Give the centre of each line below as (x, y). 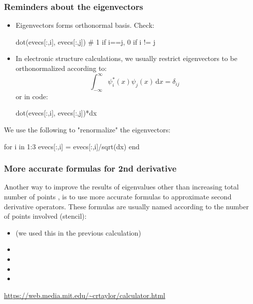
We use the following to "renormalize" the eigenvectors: (87, 130)
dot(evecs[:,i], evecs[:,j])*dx (56, 113)
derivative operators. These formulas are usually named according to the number (126, 206)
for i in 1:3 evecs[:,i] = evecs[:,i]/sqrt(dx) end (72, 146)
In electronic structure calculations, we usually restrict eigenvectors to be (126, 58)
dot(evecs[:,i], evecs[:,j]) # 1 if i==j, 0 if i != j (85, 41)
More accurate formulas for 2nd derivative (90, 168)
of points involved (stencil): (45, 216)
